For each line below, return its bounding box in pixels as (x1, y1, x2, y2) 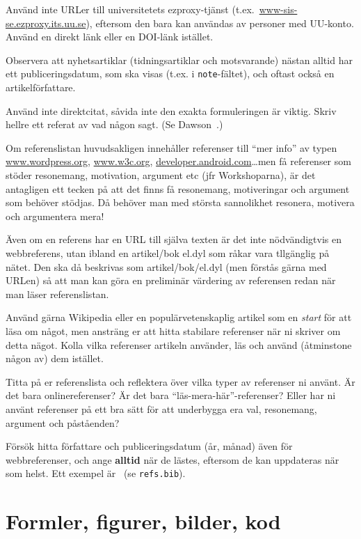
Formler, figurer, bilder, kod (6, 507, 281, 536)
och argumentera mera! (6, 208, 104, 223)
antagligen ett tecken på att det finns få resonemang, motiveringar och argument (6, 181, 350, 196)
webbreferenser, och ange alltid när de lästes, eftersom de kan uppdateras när (6, 452, 339, 467)
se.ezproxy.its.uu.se (6, 15, 86, 30)
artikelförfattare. (6, 80, 76, 95)
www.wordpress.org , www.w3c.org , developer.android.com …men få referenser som (6, 154, 351, 169)
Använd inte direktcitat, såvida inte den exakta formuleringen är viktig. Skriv (6, 103, 337, 118)
